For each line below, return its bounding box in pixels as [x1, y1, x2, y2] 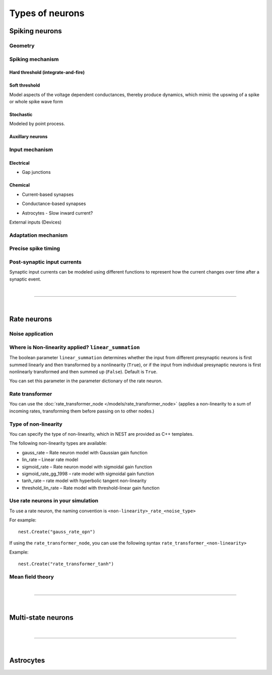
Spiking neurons [9, 27, 62, 35]
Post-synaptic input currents [9, 258, 82, 265]
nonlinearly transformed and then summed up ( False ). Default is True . [9, 368, 158, 375]
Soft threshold [9, 82, 40, 88]
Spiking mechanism [9, 55, 59, 62]
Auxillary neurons [9, 133, 48, 140]
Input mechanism [9, 146, 53, 153]
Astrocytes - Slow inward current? [22, 210, 93, 216]
